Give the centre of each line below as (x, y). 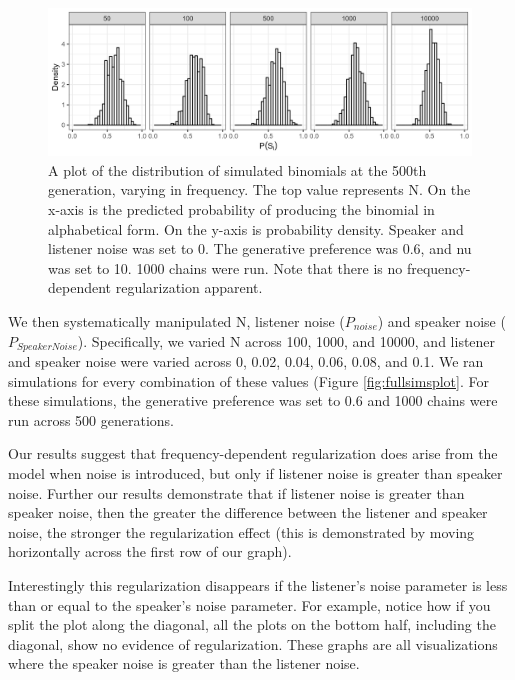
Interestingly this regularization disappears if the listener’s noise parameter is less (258, 584)
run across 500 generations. (91, 419)
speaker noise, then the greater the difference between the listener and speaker (248, 512)
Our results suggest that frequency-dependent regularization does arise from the (253, 453)
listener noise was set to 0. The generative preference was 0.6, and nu (260, 248)
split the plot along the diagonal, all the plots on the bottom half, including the (252, 624)
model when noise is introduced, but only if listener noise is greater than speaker (255, 473)
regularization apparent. (189, 287)
